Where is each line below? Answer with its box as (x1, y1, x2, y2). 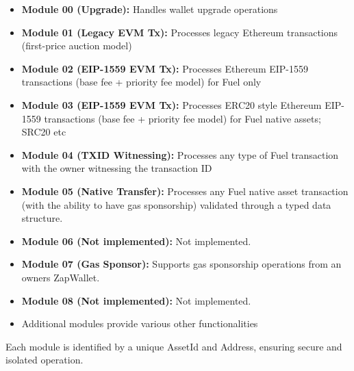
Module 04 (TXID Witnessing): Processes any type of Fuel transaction (21, 147, 339, 162)
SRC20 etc (21, 125, 66, 139)
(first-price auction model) (21, 38, 132, 53)
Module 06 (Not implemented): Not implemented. (21, 233, 251, 248)
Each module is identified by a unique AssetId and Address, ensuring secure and (5, 339, 342, 353)
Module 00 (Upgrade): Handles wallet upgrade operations (21, 2, 278, 16)
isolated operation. (5, 353, 84, 367)
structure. (21, 211, 63, 225)
